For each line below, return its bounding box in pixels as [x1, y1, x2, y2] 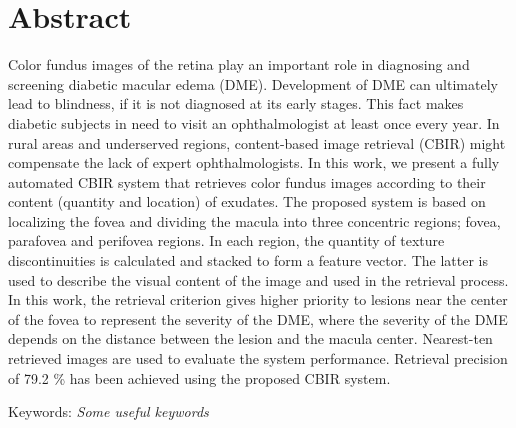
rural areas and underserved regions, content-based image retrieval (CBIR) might [8, 132, 506, 153]
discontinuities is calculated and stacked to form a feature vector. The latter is [8, 250, 489, 271]
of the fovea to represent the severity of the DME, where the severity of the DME [8, 308, 508, 329]
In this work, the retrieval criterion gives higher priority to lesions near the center [8, 289, 508, 310]
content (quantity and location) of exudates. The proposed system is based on [8, 191, 486, 212]
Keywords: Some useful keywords [8, 401, 209, 422]
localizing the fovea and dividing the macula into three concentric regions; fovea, [8, 210, 501, 231]
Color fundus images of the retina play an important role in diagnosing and [8, 54, 470, 75]
